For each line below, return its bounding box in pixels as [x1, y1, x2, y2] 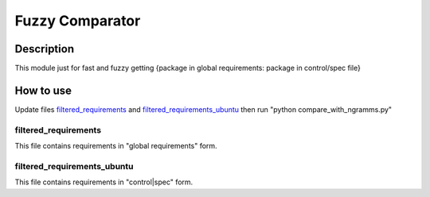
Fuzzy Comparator [14, 12, 141, 29]
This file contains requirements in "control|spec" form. [14, 177, 193, 187]
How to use [14, 83, 72, 97]
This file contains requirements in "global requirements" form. [14, 141, 218, 151]
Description [14, 42, 75, 56]
